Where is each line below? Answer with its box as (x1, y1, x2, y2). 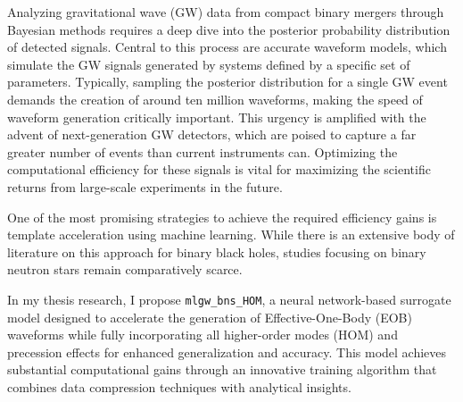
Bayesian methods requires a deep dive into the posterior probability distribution (7, 20, 451, 38)
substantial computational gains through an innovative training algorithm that (7, 360, 437, 379)
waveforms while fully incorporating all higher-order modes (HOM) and (7, 325, 398, 344)
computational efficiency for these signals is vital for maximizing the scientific (7, 160, 431, 179)
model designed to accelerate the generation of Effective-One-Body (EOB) (7, 307, 412, 326)
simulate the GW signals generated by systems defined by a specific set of (7, 54, 410, 73)
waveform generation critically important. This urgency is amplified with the (7, 107, 426, 126)
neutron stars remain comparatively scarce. (7, 260, 243, 279)
